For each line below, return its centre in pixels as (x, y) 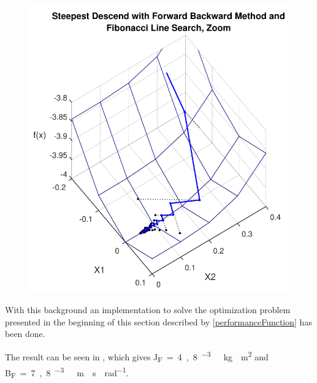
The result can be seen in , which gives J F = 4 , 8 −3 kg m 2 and (137, 356)
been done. (25, 334)
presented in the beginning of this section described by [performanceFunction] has (158, 321)
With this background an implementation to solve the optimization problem (148, 310)
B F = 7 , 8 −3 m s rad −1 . (67, 372)
